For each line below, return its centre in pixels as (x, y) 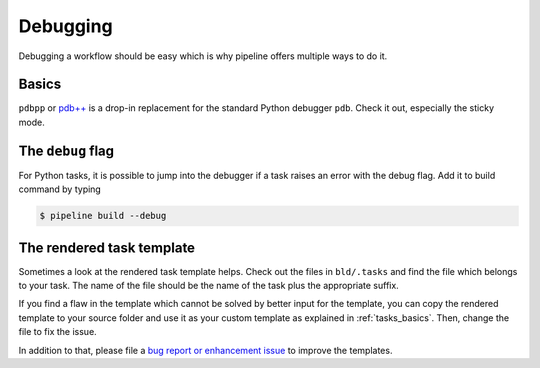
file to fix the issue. (57, 332)
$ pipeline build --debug (103, 216)
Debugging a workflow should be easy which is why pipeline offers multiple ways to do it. (203, 56)
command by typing (60, 189)
